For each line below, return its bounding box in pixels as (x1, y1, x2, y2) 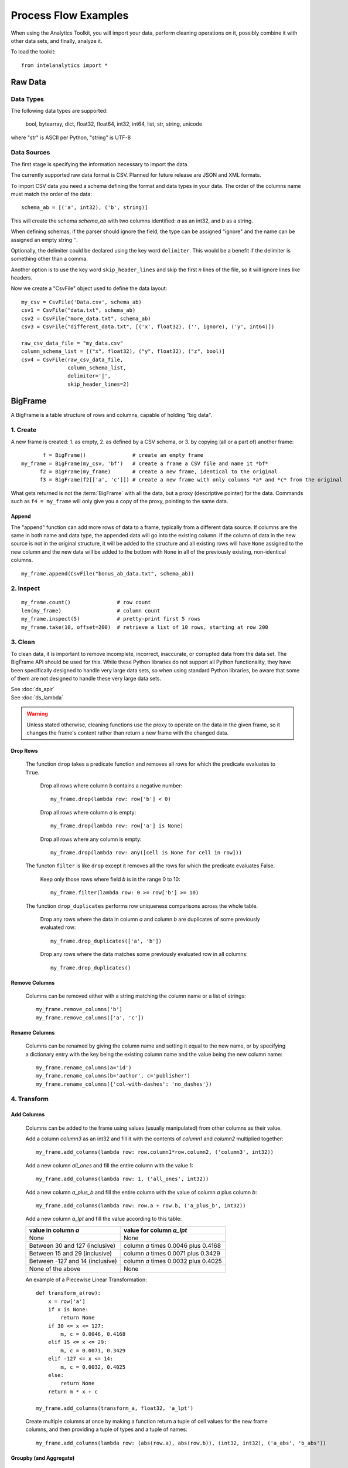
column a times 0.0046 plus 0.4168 (123, 1241, 221, 1250)
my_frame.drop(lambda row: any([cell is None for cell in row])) (50, 849, 243, 856)
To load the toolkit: (11, 48, 56, 55)
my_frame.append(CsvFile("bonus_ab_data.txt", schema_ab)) (21, 570, 195, 577)
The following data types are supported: (11, 107, 108, 114)
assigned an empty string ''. (11, 236, 79, 243)
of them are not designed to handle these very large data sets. (11, 675, 162, 682)
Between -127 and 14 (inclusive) (29, 1257, 117, 1265)
